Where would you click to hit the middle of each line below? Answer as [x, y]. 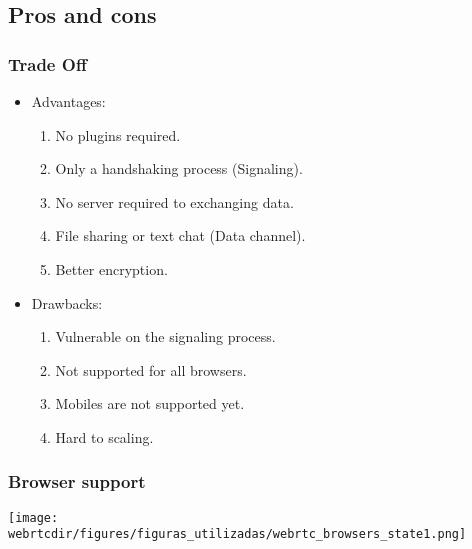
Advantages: [68, 101]
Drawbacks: [67, 302]
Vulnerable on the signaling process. [165, 336]
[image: [33, 517]
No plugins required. [118, 134]
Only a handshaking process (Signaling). [179, 168]
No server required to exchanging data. [174, 201]
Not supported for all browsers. [151, 369]
